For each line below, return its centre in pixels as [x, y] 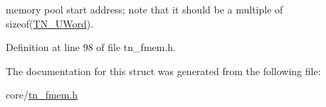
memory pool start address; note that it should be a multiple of [144, 9]
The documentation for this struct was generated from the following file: [163, 71]
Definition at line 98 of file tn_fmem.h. [91, 47]
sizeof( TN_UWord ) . [50, 23]
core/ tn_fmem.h [42, 95]
